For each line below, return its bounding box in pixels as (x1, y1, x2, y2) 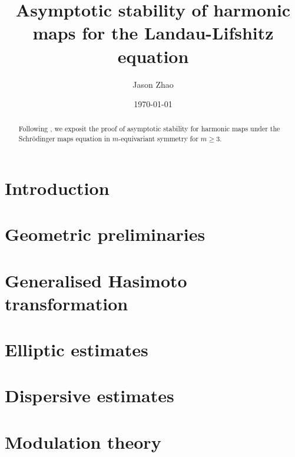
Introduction (5, 175, 110, 200)
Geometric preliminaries (5, 222, 205, 246)
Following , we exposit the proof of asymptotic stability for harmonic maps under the (18, 124, 280, 134)
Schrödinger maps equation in (18, 134, 110, 144)
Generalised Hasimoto (5, 268, 187, 292)
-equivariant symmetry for (118, 134, 198, 144)
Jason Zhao (132, 78, 174, 90)
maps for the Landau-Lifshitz (32, 21, 274, 45)
